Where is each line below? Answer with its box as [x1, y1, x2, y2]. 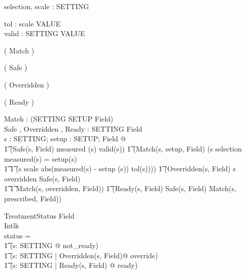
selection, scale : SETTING [4, 1, 89, 11]
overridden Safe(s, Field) [4, 173, 81, 184]
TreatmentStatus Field [4, 210, 75, 221]
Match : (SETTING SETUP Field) [4, 113, 113, 124]
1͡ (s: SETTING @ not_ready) [4, 240, 99, 251]
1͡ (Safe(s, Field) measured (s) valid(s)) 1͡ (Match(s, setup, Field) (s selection [4, 143, 242, 154]
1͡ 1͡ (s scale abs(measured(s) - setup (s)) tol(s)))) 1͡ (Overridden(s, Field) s [4, 163, 236, 174]
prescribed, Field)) [4, 193, 62, 203]
